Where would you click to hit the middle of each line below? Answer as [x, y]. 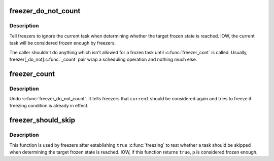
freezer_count [32, 74]
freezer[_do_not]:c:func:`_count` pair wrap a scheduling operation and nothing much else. [103, 59]
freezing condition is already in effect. [49, 106]
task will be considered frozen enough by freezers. [63, 43]
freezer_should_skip [42, 120]
